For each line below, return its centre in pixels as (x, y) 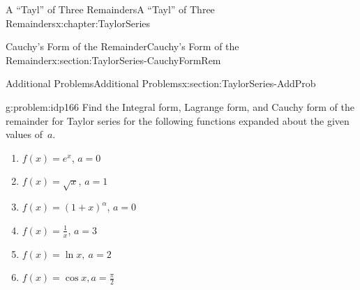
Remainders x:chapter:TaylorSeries (78, 23)
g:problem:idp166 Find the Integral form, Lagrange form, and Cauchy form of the (180, 106)
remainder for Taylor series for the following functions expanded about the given (178, 120)
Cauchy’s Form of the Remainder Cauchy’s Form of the (122, 46)
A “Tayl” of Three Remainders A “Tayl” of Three (110, 9)
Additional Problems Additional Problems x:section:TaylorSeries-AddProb (161, 83)
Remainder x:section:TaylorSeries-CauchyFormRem (113, 60)
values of (24, 134)
